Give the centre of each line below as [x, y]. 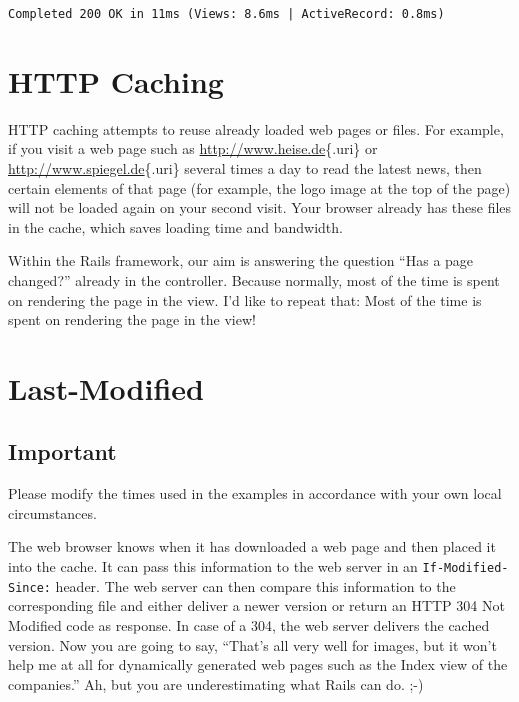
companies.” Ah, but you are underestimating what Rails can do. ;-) [216, 683]
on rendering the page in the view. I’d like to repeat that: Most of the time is [245, 299]
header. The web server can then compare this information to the [255, 585]
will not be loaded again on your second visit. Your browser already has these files [260, 207]
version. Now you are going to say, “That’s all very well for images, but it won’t [252, 644]
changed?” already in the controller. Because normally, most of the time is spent [254, 279]
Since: [29, 587]
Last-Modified [106, 387]
